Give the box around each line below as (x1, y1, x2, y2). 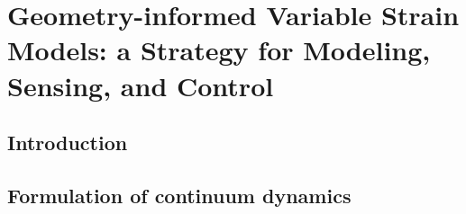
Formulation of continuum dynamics (7, 181, 352, 209)
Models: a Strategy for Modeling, (7, 31, 431, 68)
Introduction (7, 129, 128, 156)
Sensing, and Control (7, 67, 274, 103)
